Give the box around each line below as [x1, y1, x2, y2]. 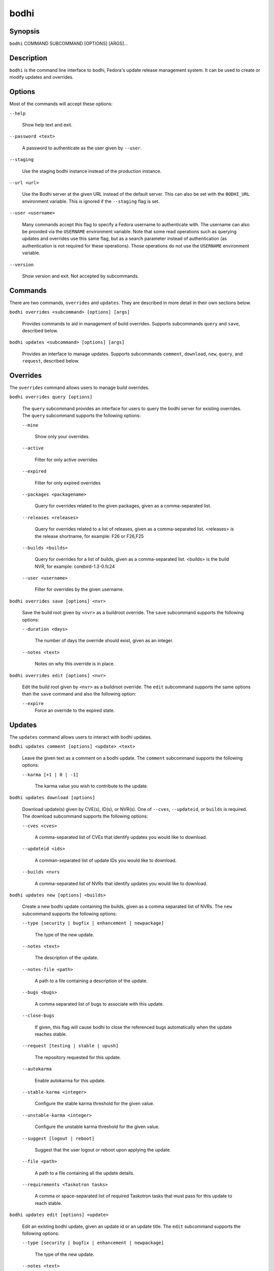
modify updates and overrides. [9, 74, 74, 80]
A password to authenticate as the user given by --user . [22, 145, 142, 151]
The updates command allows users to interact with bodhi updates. [9, 734, 152, 740]
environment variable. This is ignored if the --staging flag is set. [22, 198, 160, 204]
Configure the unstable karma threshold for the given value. [35, 1124, 160, 1130]
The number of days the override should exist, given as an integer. [35, 638, 174, 644]
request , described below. [22, 358, 80, 364]
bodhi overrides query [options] [9, 394, 93, 400]
